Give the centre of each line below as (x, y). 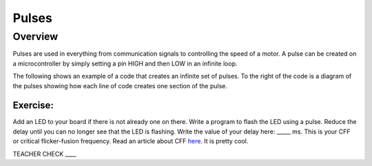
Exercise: (33, 106)
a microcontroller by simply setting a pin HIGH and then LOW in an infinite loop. (125, 63)
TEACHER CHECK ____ (44, 154)
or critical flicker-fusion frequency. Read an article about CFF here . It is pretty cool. (131, 141)
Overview (35, 37)
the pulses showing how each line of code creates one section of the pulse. (120, 85)
